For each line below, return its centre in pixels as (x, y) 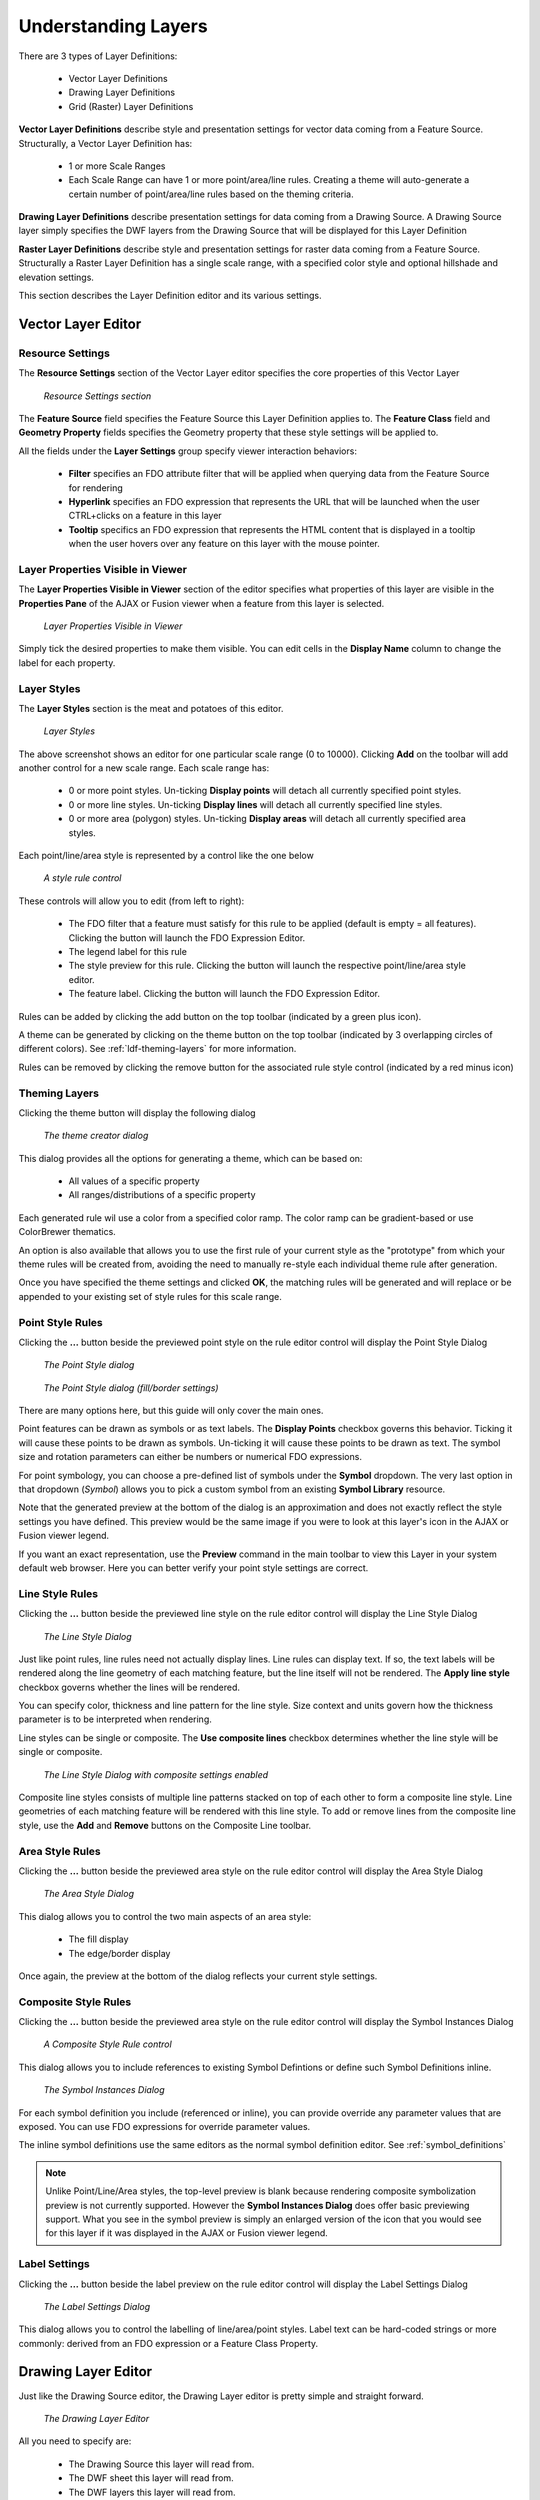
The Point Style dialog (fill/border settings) (131, 1387)
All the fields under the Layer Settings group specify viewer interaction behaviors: (187, 451)
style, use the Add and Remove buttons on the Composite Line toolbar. (165, 1825)
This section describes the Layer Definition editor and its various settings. (170, 296)
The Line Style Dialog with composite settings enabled (156, 1774)
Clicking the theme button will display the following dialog (137, 1112)
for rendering (96, 487)
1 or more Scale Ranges (117, 166)
